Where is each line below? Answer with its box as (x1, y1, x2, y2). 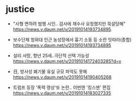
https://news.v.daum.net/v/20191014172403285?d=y (13, 58, 121, 64)
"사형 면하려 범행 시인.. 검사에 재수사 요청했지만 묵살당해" (13, 20, 126, 26)
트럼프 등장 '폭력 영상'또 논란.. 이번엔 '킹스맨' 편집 (13, 84, 111, 90)
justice (6, 3, 35, 15)
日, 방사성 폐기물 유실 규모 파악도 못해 (13, 68, 87, 74)
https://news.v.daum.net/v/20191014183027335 (13, 90, 111, 96)
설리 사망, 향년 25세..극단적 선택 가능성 (13, 52, 89, 58)
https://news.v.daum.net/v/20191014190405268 (13, 74, 112, 80)
